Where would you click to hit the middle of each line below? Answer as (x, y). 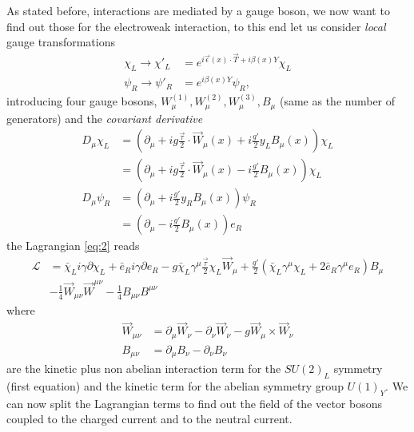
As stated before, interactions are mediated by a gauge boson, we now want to (198, 10)
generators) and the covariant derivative (105, 118)
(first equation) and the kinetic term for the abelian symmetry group (175, 385)
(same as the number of (337, 101)
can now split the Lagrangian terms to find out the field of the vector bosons (195, 403)
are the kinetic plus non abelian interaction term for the (144, 369)
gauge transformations (61, 42)
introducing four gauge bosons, (82, 101)
